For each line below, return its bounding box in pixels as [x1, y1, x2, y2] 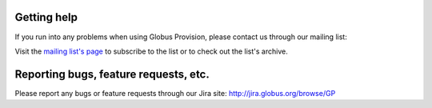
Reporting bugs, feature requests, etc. [14, 67, 210, 81]
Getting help [14, 10, 78, 24]
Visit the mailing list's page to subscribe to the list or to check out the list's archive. [14, 46, 288, 56]
